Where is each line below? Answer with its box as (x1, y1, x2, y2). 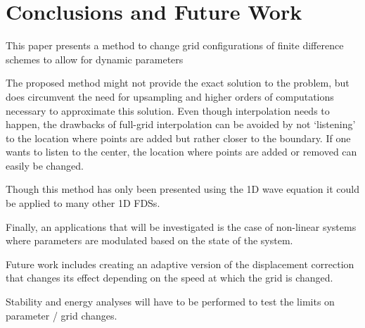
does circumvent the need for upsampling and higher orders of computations (6, 89, 334, 103)
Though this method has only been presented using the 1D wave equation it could (6, 182, 359, 196)
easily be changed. (6, 158, 84, 172)
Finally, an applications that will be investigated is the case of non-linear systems (6, 219, 357, 234)
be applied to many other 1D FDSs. (6, 196, 160, 210)
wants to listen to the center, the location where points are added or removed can (6, 144, 357, 159)
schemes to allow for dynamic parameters (6, 51, 184, 66)
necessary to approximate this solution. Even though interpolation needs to (6, 103, 330, 118)
